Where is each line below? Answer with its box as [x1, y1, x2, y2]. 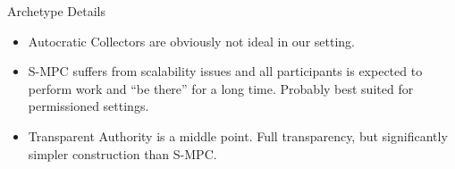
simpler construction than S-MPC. [28, 144, 217, 163]
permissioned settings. [28, 97, 149, 115]
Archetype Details [7, 2, 105, 20]
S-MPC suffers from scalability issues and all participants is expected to [28, 62, 423, 80]
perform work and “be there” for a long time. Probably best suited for [28, 79, 414, 97]
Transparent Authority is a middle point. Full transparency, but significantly [28, 126, 448, 145]
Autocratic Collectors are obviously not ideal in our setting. [28, 31, 355, 50]
